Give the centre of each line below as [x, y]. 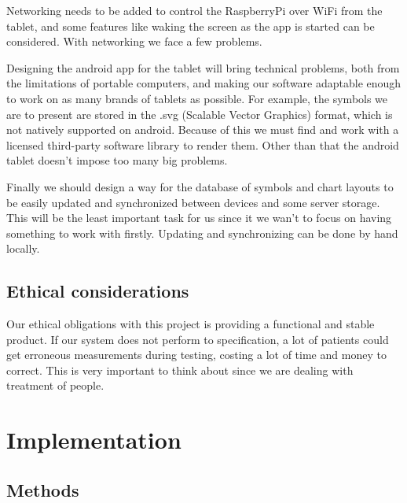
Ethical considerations [98, 291]
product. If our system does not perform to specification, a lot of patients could [198, 339]
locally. [23, 248]
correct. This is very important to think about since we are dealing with [180, 370]
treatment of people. [55, 385]
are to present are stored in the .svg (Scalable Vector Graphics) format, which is [200, 114]
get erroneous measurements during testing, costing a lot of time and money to [196, 355]
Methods [43, 489]
